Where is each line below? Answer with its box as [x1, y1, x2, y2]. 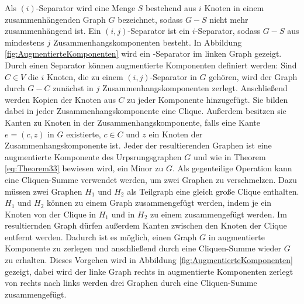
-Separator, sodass [195, 25, 261, 37]
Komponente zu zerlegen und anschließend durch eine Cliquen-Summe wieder [5, 242, 282, 254]
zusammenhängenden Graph [5, 13, 106, 25]
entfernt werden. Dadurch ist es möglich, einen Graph [5, 230, 197, 243]
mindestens [5, 36, 44, 48]
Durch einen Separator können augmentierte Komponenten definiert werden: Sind [5, 58, 297, 71]
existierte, [66, 127, 101, 140]
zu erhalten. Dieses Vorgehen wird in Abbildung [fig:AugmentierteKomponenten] [5, 254, 293, 266]
